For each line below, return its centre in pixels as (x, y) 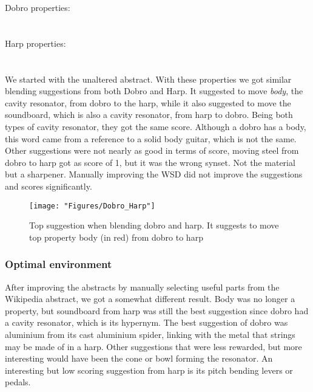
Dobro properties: (38, 7)
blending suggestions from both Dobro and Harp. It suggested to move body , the (154, 91)
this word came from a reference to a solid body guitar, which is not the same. (151, 138)
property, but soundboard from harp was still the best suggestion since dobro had (157, 310)
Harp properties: (35, 43)
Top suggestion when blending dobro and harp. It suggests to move (154, 225)
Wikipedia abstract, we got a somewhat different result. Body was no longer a (150, 299)
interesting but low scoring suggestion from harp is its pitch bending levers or (149, 370)
